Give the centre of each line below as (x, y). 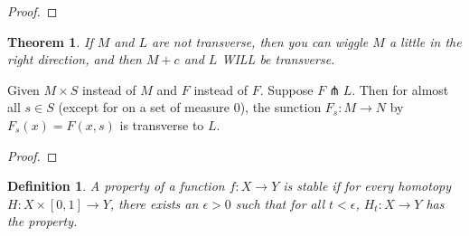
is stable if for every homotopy (367, 186)
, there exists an (154, 203)
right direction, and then (75, 59)
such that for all (280, 203)
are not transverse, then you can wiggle (260, 41)
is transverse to (162, 124)
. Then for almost (400, 89)
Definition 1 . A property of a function (116, 186)
